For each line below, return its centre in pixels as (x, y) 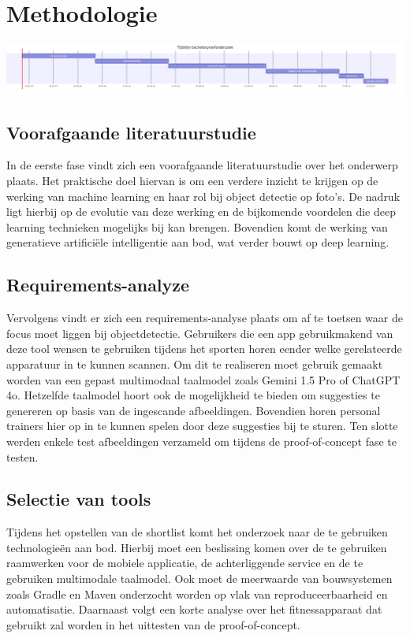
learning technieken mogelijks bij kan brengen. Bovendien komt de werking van (197, 226)
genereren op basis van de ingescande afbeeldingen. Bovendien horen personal (194, 410)
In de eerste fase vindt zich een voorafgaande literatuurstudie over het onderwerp (202, 165)
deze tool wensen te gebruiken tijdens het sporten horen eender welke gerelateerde (204, 349)
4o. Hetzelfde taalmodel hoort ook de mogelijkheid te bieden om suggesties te (193, 395)
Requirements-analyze (98, 285)
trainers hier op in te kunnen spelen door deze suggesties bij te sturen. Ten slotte (202, 426)
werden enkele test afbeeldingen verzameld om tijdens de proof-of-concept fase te (201, 441)
